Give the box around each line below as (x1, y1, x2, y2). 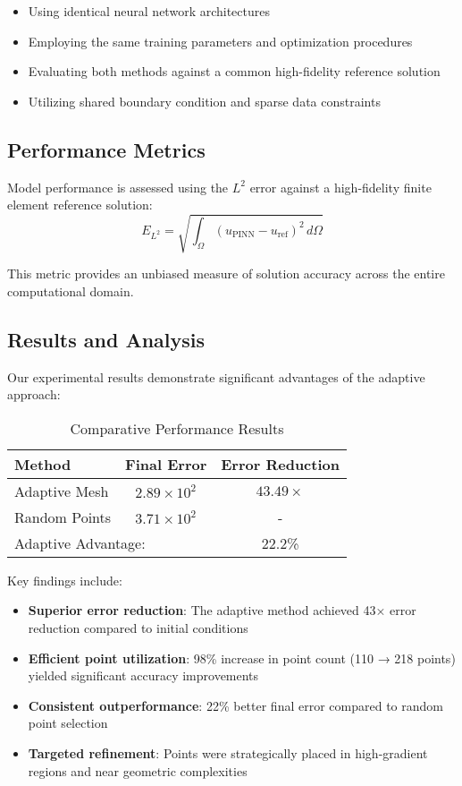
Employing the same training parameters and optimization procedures (28, 31, 413, 50)
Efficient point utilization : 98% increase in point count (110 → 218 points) (28, 648, 456, 667)
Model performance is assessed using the (7, 177, 229, 196)
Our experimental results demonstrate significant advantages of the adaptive (7, 367, 425, 386)
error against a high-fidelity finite (249, 177, 432, 196)
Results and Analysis (7, 325, 206, 353)
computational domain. (7, 281, 134, 300)
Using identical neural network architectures (28, 2, 270, 20)
